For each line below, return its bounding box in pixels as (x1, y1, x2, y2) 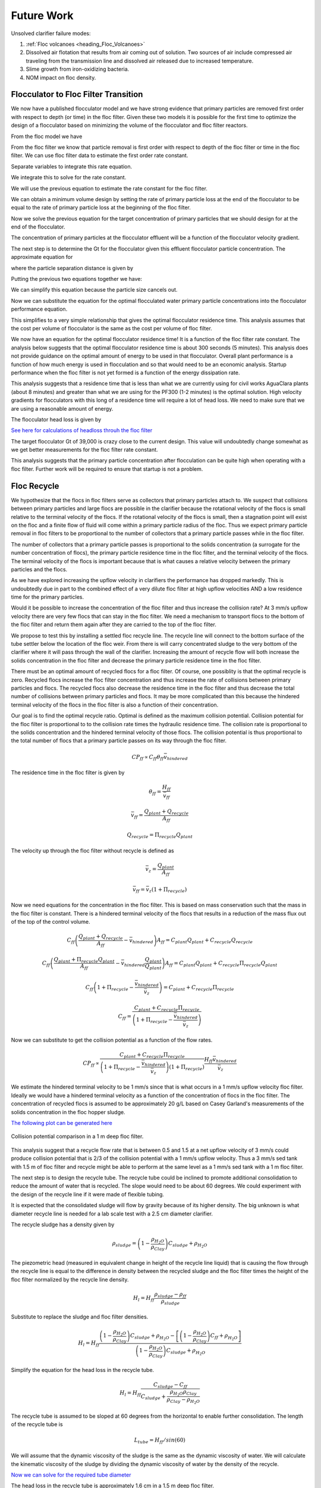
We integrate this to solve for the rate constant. (11, 174, 127, 181)
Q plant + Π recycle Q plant (53, 956, 115, 964)
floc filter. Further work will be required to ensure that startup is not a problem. (11, 465, 203, 473)
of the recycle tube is (11, 1421, 63, 1428)
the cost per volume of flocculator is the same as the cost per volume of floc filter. (11, 325, 212, 332)
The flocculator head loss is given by (11, 415, 102, 423)
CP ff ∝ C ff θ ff (131, 754, 164, 761)
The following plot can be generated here (11, 1120, 112, 1127)
